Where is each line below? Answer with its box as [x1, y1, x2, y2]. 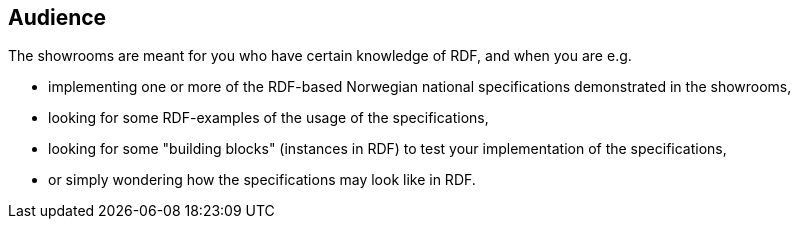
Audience [8, 5, 107, 30]
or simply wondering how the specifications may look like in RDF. [48, 171, 476, 189]
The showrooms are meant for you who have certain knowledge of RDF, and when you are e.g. [8, 47, 632, 65]
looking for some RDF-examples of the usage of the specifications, [48, 109, 489, 127]
